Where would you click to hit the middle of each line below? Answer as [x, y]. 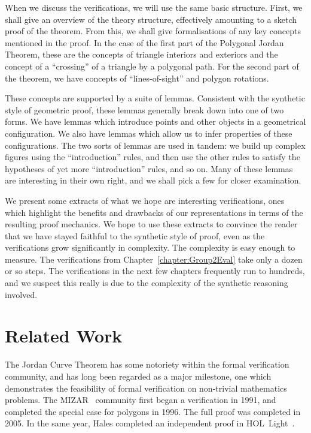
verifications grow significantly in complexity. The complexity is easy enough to [150, 247]
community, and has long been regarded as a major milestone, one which [138, 376]
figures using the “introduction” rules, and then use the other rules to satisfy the [153, 157]
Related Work [64, 336]
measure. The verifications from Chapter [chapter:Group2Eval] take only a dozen [154, 259]
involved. [21, 294]
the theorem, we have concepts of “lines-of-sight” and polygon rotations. [137, 78]
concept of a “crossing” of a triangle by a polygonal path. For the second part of [152, 66]
